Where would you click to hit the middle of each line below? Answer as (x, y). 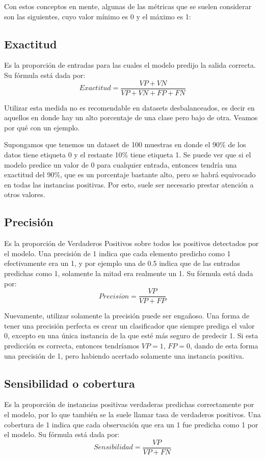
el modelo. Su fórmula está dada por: (62, 434)
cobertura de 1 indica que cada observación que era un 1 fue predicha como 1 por (131, 424)
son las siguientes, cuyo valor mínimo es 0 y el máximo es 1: (98, 16)
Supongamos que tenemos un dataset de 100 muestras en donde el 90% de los (125, 144)
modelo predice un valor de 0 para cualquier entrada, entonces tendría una (121, 164)
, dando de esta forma (224, 345)
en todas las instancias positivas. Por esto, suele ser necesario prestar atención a (129, 184)
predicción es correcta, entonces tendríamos (72, 345)
